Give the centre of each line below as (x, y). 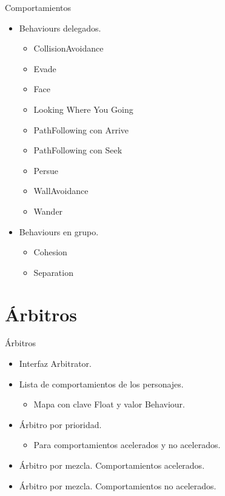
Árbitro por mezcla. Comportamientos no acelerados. (118, 485)
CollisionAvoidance (69, 48)
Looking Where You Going (83, 109)
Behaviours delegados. (60, 28)
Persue (46, 170)
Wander (48, 211)
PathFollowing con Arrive (81, 129)
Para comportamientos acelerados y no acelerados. (127, 445)
